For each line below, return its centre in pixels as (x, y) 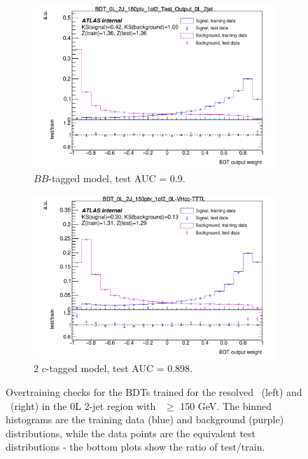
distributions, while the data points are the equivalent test (131, 433)
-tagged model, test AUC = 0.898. (119, 368)
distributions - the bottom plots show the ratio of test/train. (135, 447)
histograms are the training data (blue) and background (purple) (145, 419)
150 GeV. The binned (226, 405)
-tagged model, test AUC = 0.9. (117, 178)
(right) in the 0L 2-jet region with (83, 405)
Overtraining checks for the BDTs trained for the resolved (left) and (154, 391)
